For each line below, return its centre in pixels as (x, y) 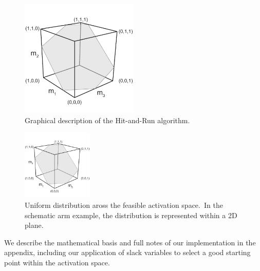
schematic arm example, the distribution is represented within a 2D (131, 215)
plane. (34, 225)
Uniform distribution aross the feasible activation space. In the (124, 205)
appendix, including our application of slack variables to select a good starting (127, 252)
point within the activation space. (57, 262)
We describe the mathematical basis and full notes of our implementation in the (130, 242)
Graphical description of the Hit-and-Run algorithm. (107, 120)
